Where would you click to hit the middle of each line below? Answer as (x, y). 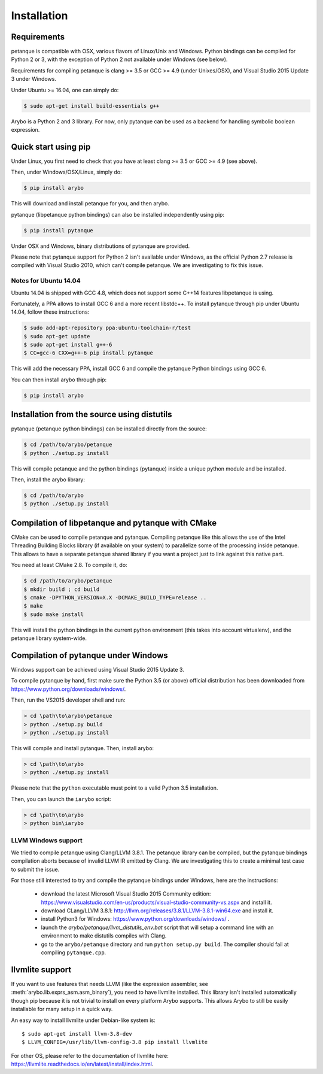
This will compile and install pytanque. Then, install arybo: (83, 748)
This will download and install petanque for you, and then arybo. (90, 204)
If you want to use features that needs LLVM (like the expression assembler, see (110, 984)
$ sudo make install (54, 614)
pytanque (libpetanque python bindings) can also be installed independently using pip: (118, 214)
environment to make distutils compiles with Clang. (104, 936)
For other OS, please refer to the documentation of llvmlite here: (90, 1055)
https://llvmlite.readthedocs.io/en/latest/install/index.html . (82, 1064)
